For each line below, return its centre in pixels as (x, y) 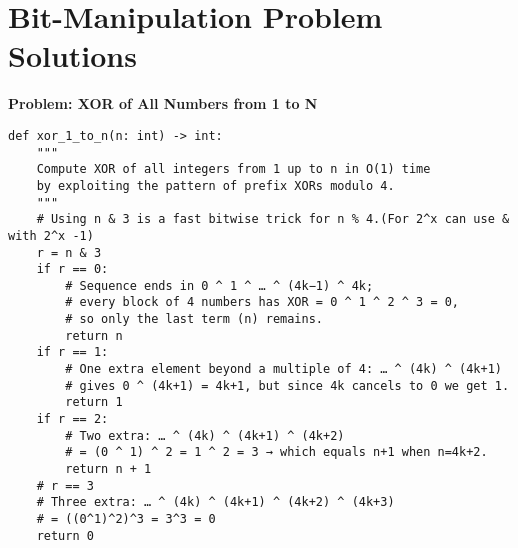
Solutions (72, 55)
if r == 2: (72, 419)
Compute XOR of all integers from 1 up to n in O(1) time (233, 169)
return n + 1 (108, 469)
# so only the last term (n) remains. (194, 319)
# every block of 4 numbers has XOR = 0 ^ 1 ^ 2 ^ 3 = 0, (262, 302)
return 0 (65, 535)
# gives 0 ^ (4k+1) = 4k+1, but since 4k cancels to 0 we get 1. (287, 385)
